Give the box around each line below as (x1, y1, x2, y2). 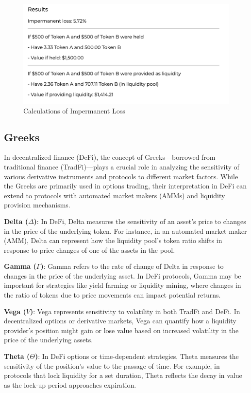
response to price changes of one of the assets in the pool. (4, 244, 175, 255)
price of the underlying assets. (4, 335, 93, 345)
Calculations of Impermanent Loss (23, 105, 125, 115)
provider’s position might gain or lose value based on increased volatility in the (4, 325, 239, 335)
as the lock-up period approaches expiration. (4, 379, 136, 390)
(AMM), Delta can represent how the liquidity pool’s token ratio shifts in (4, 235, 222, 245)
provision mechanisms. (4, 200, 70, 210)
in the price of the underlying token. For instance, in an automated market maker (4, 225, 247, 236)
